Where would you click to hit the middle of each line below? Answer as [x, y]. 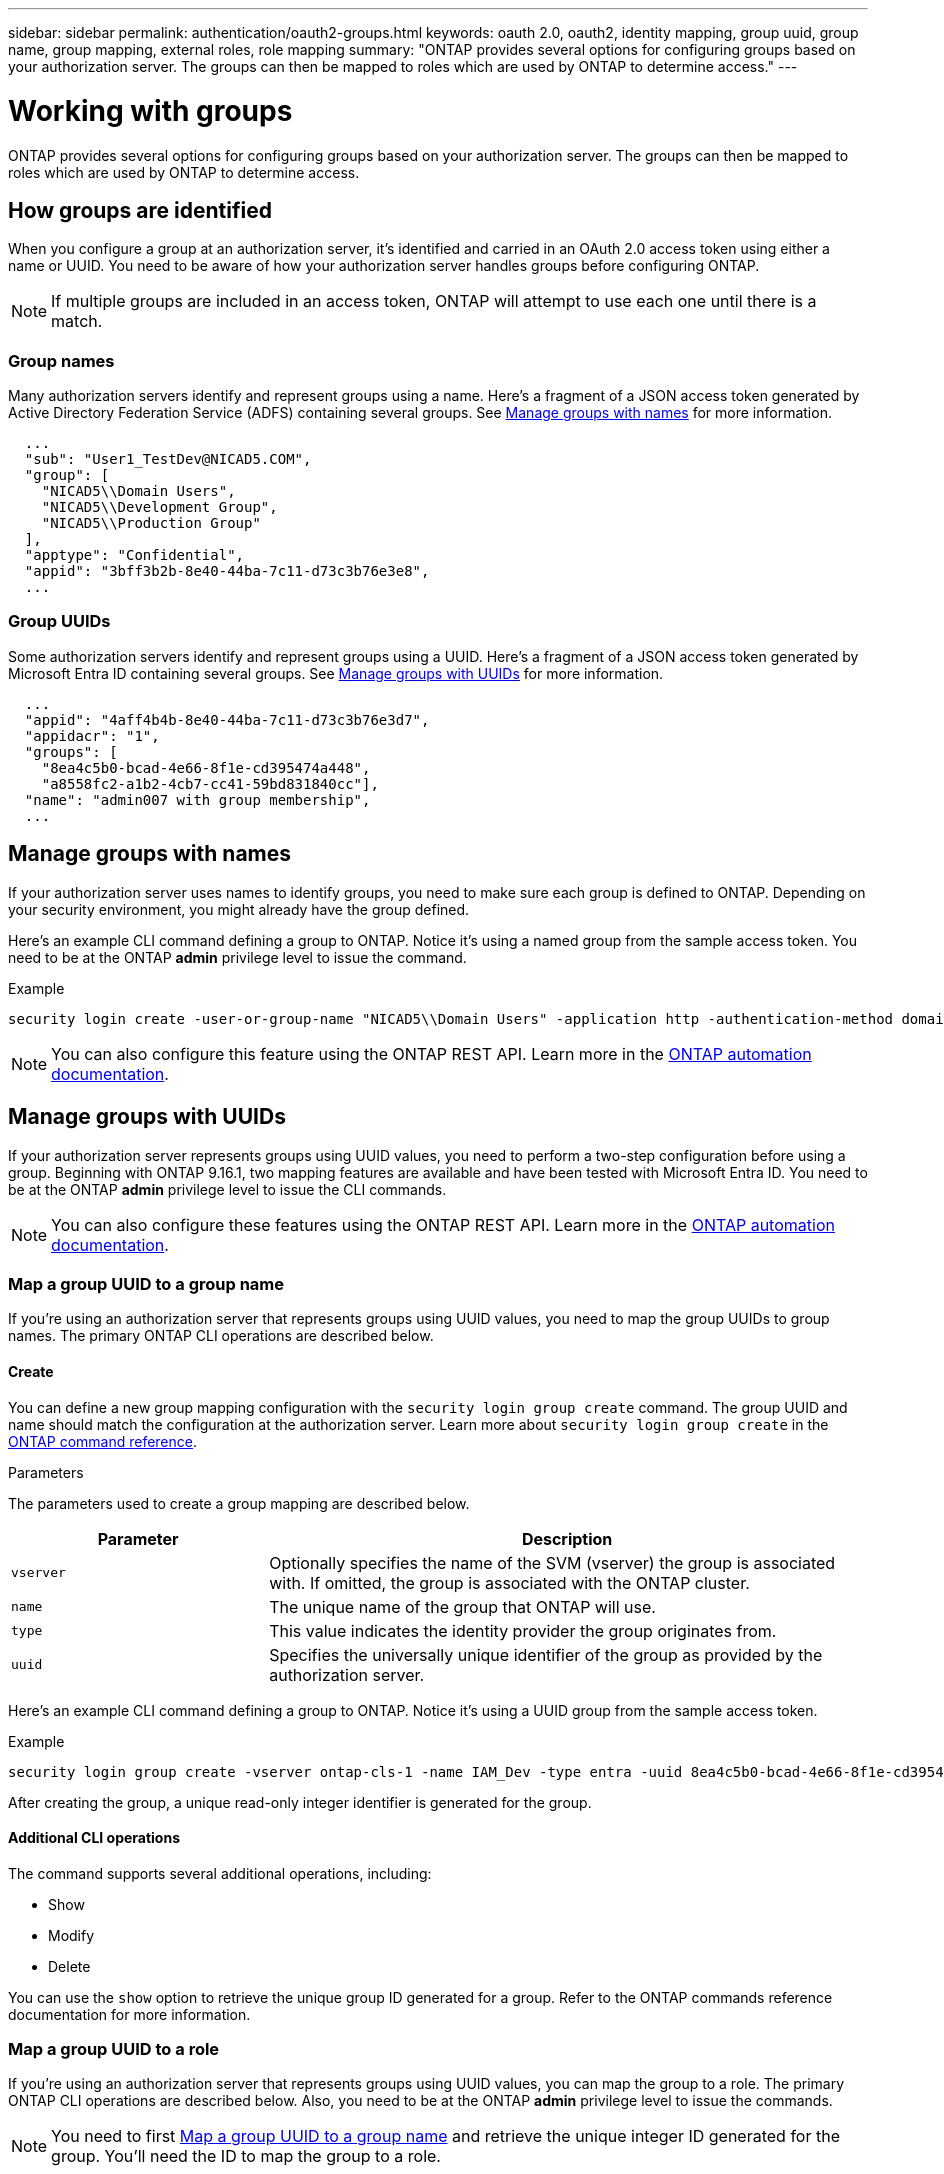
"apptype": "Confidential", [134, 555]
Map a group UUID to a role [114, 2049]
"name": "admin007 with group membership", [197, 799]
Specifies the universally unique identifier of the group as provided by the [546, 1654]
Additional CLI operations [94, 1838]
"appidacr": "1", [92, 735]
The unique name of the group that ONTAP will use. [462, 1606]
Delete [69, 1966]
